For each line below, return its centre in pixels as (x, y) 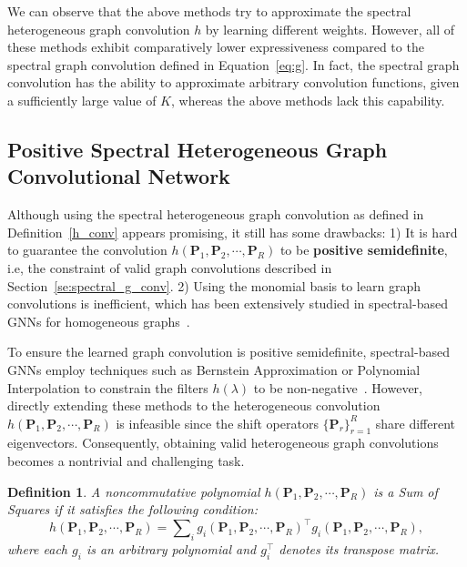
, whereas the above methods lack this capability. (308, 100)
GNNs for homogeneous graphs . (99, 321)
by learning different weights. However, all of (330, 29)
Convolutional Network (119, 176)
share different (416, 423)
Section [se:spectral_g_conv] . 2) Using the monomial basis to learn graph (214, 285)
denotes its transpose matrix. (359, 549)
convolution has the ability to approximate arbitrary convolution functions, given (233, 82)
